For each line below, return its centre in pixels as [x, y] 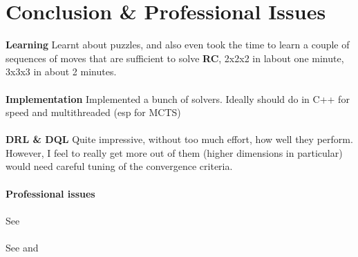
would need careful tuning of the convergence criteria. [119, 166]
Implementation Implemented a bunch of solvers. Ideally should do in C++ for [178, 98]
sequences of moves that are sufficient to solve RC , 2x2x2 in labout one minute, [175, 58]
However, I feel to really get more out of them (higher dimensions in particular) [174, 152]
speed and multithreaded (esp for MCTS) [93, 112]
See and [22, 248]
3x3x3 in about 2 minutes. [61, 72]
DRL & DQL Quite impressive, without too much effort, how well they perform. [179, 139]
